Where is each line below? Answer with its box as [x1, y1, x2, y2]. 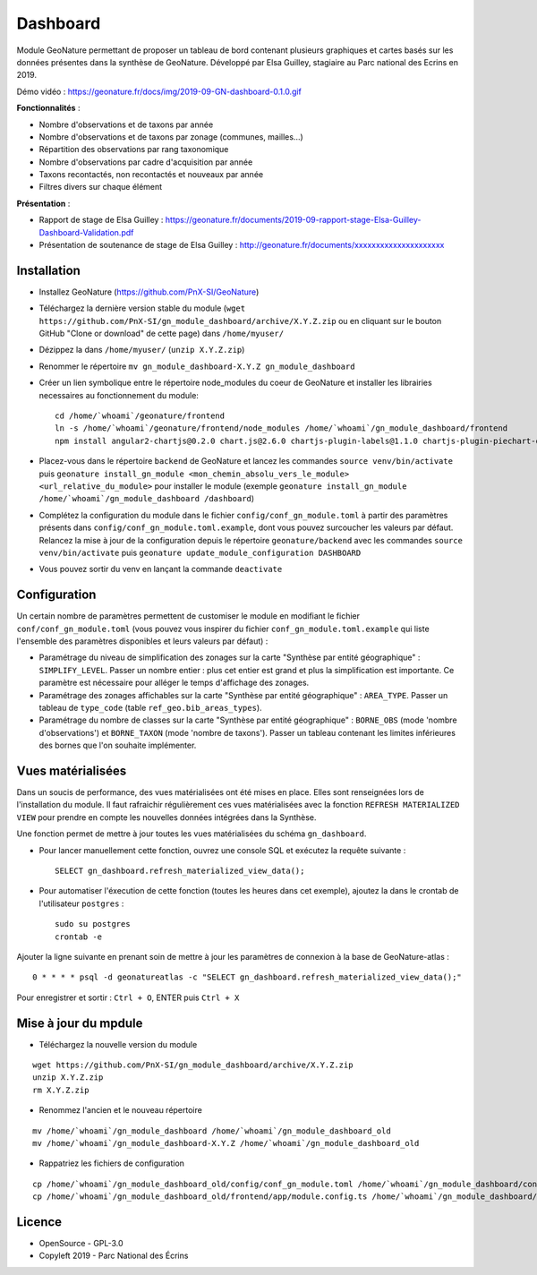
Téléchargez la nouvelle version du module [38, 1039, 198, 1049]
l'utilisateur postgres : [38, 898, 124, 909]
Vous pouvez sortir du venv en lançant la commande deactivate [38, 564, 283, 575]
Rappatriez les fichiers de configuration [38, 1158, 185, 1168]
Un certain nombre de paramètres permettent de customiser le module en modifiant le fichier [16, 611, 361, 621]
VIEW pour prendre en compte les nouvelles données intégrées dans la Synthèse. [16, 811, 317, 823]
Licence [16, 1214, 63, 1229]
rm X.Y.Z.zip [32, 1084, 89, 1095]
